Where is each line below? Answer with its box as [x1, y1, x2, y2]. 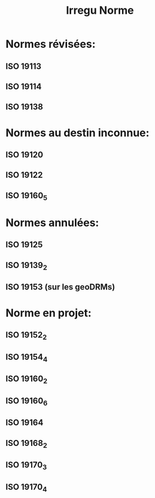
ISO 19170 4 [5, 482, 47, 494]
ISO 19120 [5, 149, 43, 159]
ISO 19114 [5, 82, 42, 92]
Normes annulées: [5, 216, 99, 230]
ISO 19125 [5, 240, 43, 250]
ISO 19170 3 [5, 460, 47, 472]
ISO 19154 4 [5, 352, 48, 363]
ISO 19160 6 [5, 396, 48, 408]
